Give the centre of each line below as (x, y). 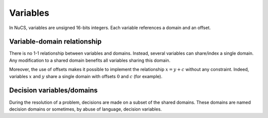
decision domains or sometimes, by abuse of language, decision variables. (86, 109)
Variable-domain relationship (55, 42)
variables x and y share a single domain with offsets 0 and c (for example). (86, 76)
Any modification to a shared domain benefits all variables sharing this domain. (90, 60)
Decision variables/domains (53, 91)
